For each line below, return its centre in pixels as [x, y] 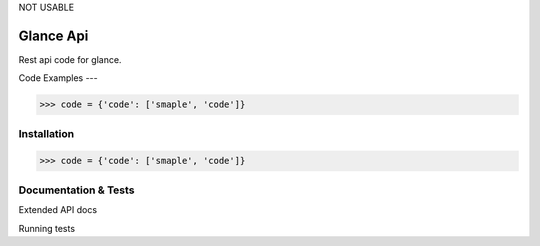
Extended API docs [58, 210]
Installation [46, 133]
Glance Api [53, 35]
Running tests [46, 228]
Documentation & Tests [76, 190]
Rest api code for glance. [70, 59]
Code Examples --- [58, 78]
